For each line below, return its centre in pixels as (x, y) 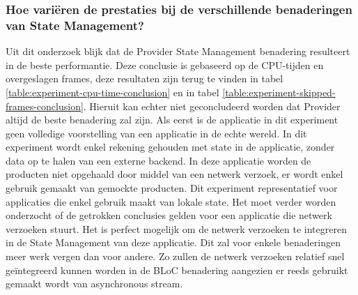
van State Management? (75, 25)
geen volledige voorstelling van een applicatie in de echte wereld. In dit (156, 133)
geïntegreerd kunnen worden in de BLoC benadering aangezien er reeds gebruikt (177, 270)
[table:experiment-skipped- (279, 92)
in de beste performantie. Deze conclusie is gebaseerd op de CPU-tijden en (165, 65)
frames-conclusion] (45, 106)
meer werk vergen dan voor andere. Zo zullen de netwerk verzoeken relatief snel (175, 256)
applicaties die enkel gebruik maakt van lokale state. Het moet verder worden (171, 201)
